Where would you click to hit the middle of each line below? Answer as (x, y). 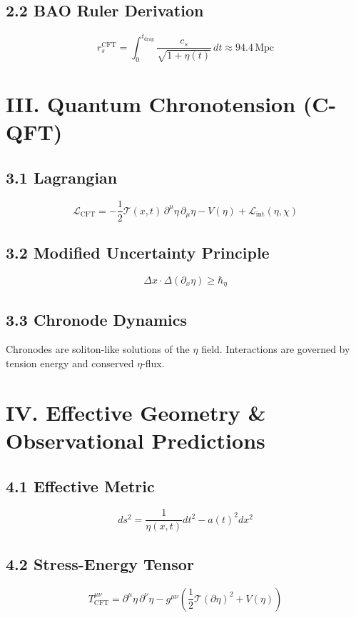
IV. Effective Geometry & (136, 412)
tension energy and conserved (70, 363)
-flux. (153, 363)
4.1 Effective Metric (80, 485)
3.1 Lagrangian (62, 177)
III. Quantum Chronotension (151, 103)
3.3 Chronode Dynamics (96, 319)
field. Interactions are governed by (276, 349)
